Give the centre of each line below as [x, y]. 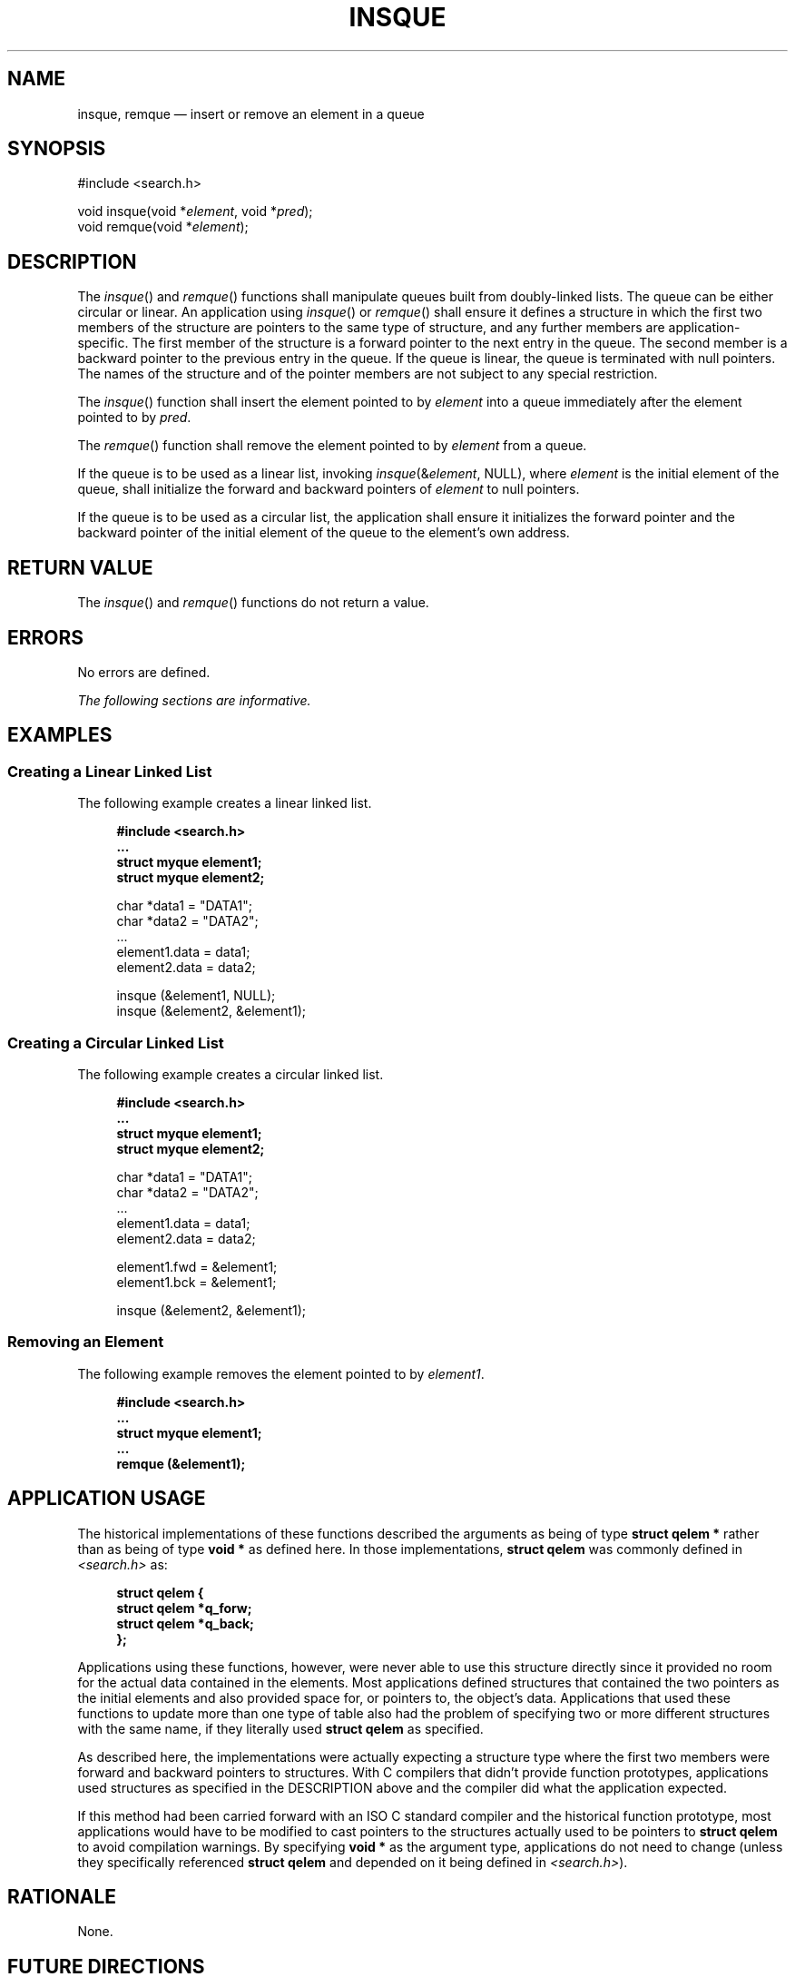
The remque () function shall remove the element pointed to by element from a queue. [332, 446]
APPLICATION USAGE [107, 1499]
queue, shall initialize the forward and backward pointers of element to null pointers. [329, 489]
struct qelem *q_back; [185, 1623]
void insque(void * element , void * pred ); [195, 211]
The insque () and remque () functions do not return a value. [253, 603]
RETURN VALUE [80, 567]
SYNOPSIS [57, 149]
